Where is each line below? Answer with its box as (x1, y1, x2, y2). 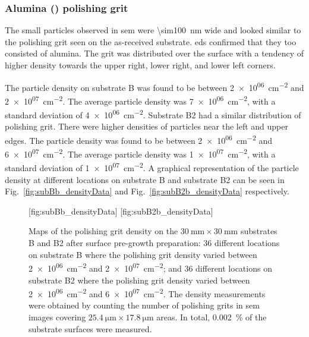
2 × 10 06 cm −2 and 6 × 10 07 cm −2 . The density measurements (29, 286, 266, 300)
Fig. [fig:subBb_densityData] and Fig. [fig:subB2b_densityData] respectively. (5, 185, 289, 197)
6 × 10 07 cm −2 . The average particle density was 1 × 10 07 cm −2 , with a (5, 146, 276, 160)
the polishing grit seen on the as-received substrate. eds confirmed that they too (5, 35, 297, 48)
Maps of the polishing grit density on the (29, 225, 178, 237)
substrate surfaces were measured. (29, 322, 152, 335)
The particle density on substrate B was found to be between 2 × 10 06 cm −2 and (5, 79, 304, 93)
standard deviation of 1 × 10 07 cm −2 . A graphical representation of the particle (5, 160, 299, 174)
